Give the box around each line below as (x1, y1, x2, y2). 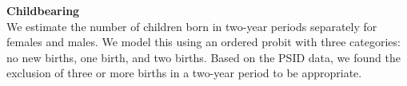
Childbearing (6, 2, 80, 18)
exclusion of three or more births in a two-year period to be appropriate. (6, 64, 362, 81)
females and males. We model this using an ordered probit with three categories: (6, 33, 401, 50)
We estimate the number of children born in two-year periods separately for (6, 18, 377, 34)
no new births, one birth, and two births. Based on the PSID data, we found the (6, 49, 401, 65)
